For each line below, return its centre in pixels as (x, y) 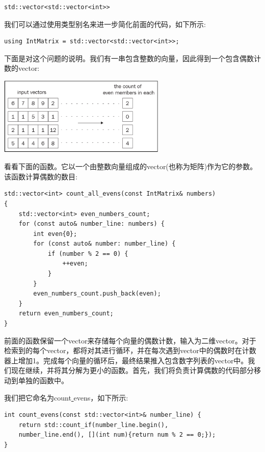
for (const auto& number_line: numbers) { (91, 224)
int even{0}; (55, 234)
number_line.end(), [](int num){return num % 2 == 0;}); (117, 435)
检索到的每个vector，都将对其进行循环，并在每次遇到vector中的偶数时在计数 (130, 350)
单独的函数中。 (43, 380)
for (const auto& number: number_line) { (104, 244)
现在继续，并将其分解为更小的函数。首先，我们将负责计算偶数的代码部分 (132, 370)
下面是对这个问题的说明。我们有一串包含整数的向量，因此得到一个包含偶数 (129, 58)
